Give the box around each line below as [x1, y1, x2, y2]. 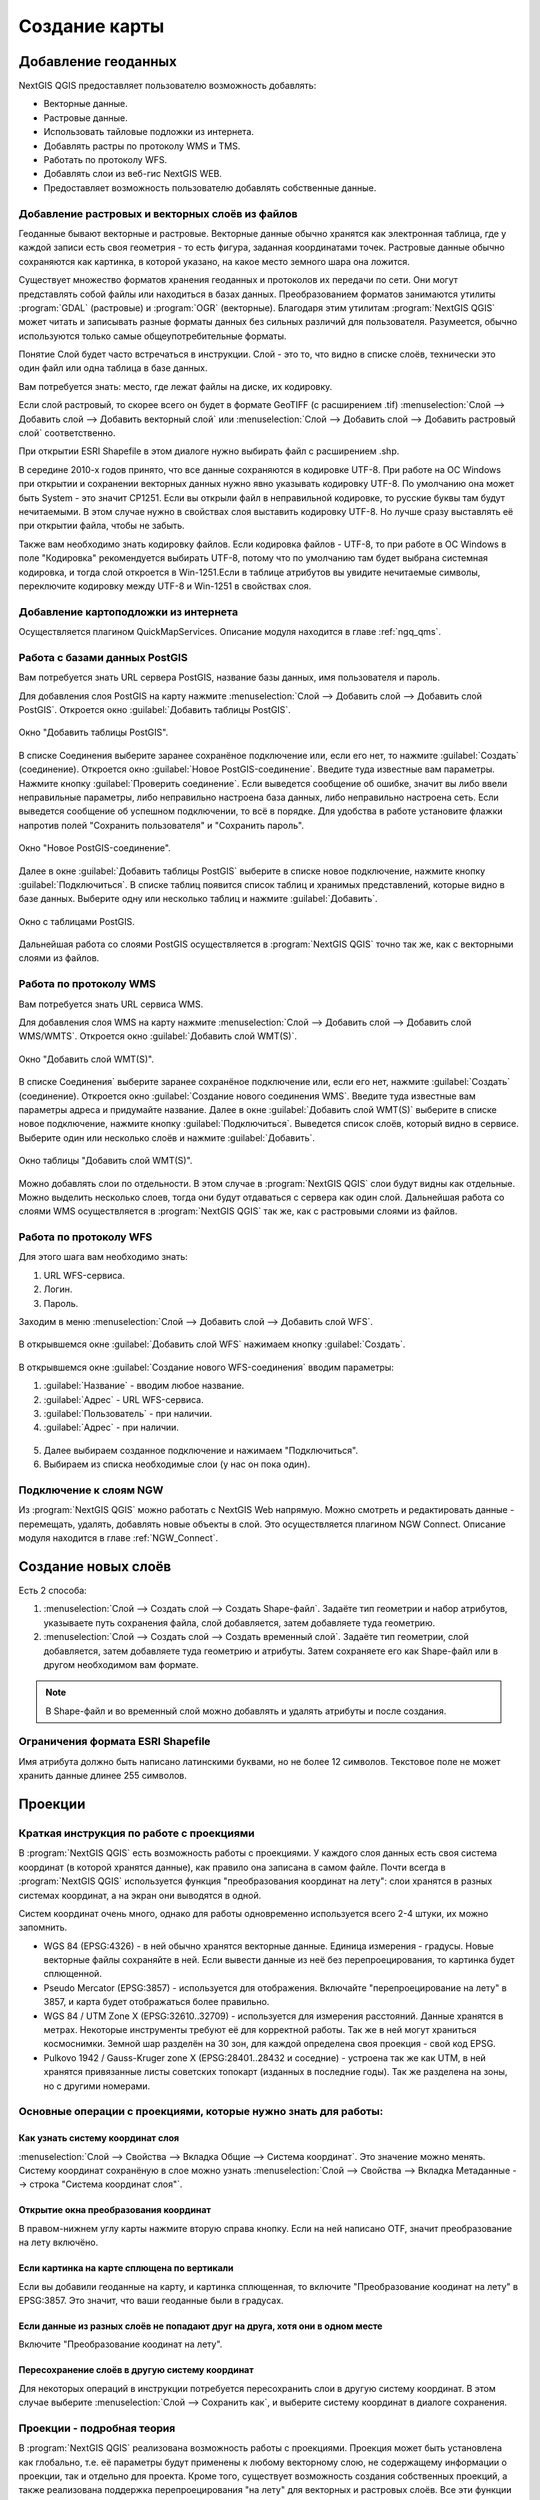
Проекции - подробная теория [18, 2421, 176, 2435]
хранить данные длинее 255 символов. [18, 1770, 187, 1782]
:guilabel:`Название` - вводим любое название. [43, 1380, 245, 1392]
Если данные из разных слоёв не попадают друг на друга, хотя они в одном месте [18, 2320, 383, 2332]
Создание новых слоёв [18, 1558, 172, 1575]
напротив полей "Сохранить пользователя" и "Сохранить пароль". [18, 819, 305, 831]
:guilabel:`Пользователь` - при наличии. [43, 1407, 213, 1419]
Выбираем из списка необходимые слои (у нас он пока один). [43, 1458, 311, 1470]
